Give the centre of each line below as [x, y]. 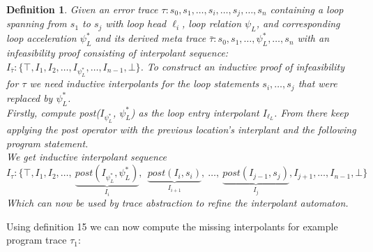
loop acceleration [41, 38]
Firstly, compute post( [53, 112]
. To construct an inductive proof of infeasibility [242, 66]
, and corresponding [298, 23]
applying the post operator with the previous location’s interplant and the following [181, 129]
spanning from [37, 23]
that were [318, 83]
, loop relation [212, 23]
